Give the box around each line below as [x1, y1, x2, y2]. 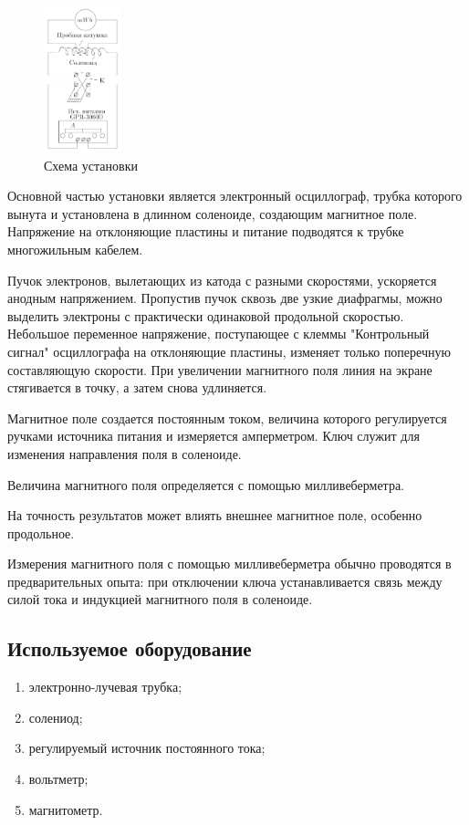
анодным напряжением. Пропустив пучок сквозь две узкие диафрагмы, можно [7, 288, 443, 308]
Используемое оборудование [7, 634, 252, 663]
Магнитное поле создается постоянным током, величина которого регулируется [7, 408, 447, 427]
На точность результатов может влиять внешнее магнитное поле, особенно [7, 506, 422, 525]
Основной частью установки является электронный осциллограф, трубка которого [7, 186, 463, 205]
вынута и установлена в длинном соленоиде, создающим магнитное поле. [7, 204, 418, 223]
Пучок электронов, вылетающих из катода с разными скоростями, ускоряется [7, 270, 437, 289]
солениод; [28, 707, 83, 726]
